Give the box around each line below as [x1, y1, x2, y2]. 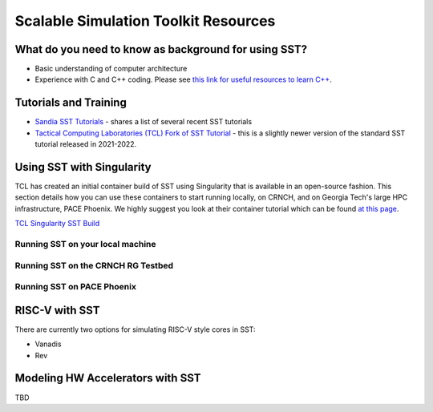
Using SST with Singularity [14, 160, 152, 174]
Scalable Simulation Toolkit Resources [14, 12, 276, 30]
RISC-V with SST [14, 303, 100, 317]
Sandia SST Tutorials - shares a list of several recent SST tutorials [34, 117, 253, 127]
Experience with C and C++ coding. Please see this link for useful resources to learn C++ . [34, 75, 332, 84]
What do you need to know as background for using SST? [14, 42, 308, 56]
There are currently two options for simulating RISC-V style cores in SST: [14, 325, 256, 334]
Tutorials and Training [14, 96, 127, 110]
